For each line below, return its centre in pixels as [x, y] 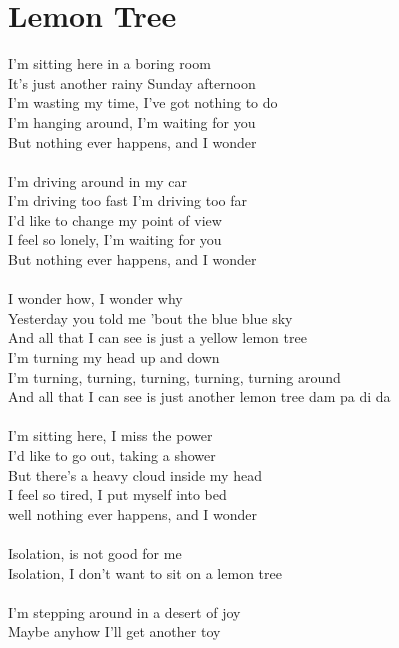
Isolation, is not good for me [95, 552]
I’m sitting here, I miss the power [110, 435]
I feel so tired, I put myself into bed [117, 494]
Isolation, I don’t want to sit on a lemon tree [145, 572]
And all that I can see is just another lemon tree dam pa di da [199, 396]
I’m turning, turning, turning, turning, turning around [174, 376]
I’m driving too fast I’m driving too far [128, 200]
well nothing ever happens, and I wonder [133, 513]
